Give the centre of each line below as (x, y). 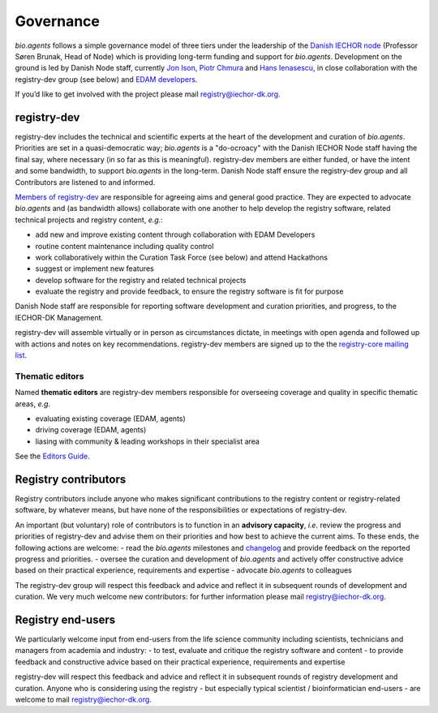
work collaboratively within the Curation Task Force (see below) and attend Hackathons (182, 257)
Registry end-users (65, 619)
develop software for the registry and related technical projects (141, 280)
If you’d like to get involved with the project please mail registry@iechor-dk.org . (148, 94)
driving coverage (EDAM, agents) (91, 430)
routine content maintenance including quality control (125, 246)
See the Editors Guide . (52, 456)
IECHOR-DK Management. (59, 317)
